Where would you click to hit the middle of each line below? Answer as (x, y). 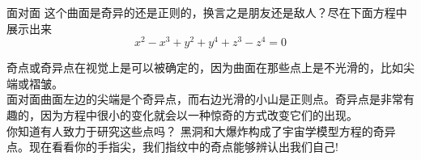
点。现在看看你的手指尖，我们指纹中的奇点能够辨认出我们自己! (172, 147)
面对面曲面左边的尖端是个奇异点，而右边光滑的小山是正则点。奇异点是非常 (205, 99)
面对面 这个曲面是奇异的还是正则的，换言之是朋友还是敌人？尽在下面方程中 (207, 12)
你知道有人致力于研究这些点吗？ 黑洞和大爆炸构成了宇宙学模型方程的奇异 (201, 131)
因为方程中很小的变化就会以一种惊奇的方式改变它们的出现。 (199, 115)
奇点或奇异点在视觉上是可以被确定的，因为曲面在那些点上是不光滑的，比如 (205, 67)
